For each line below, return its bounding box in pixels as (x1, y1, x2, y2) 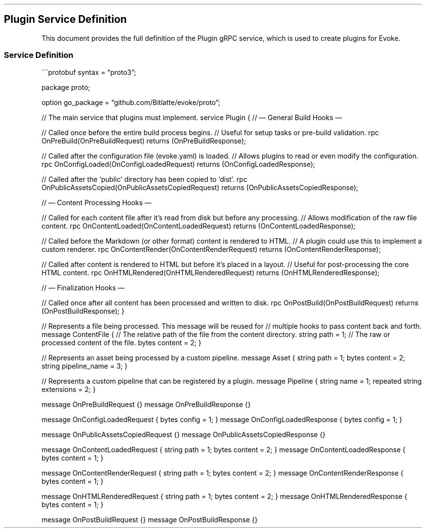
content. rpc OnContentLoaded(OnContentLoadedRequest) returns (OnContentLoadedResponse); (41, 221, 355, 230)
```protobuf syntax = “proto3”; (41, 68, 136, 76)
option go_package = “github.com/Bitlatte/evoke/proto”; (41, 98, 220, 106)
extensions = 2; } (41, 385, 96, 393)
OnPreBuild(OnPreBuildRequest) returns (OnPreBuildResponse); (41, 136, 246, 145)
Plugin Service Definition (4, 13, 127, 26)
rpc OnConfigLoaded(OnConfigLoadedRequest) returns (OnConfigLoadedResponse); (41, 160, 315, 168)
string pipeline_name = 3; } (41, 361, 128, 370)
